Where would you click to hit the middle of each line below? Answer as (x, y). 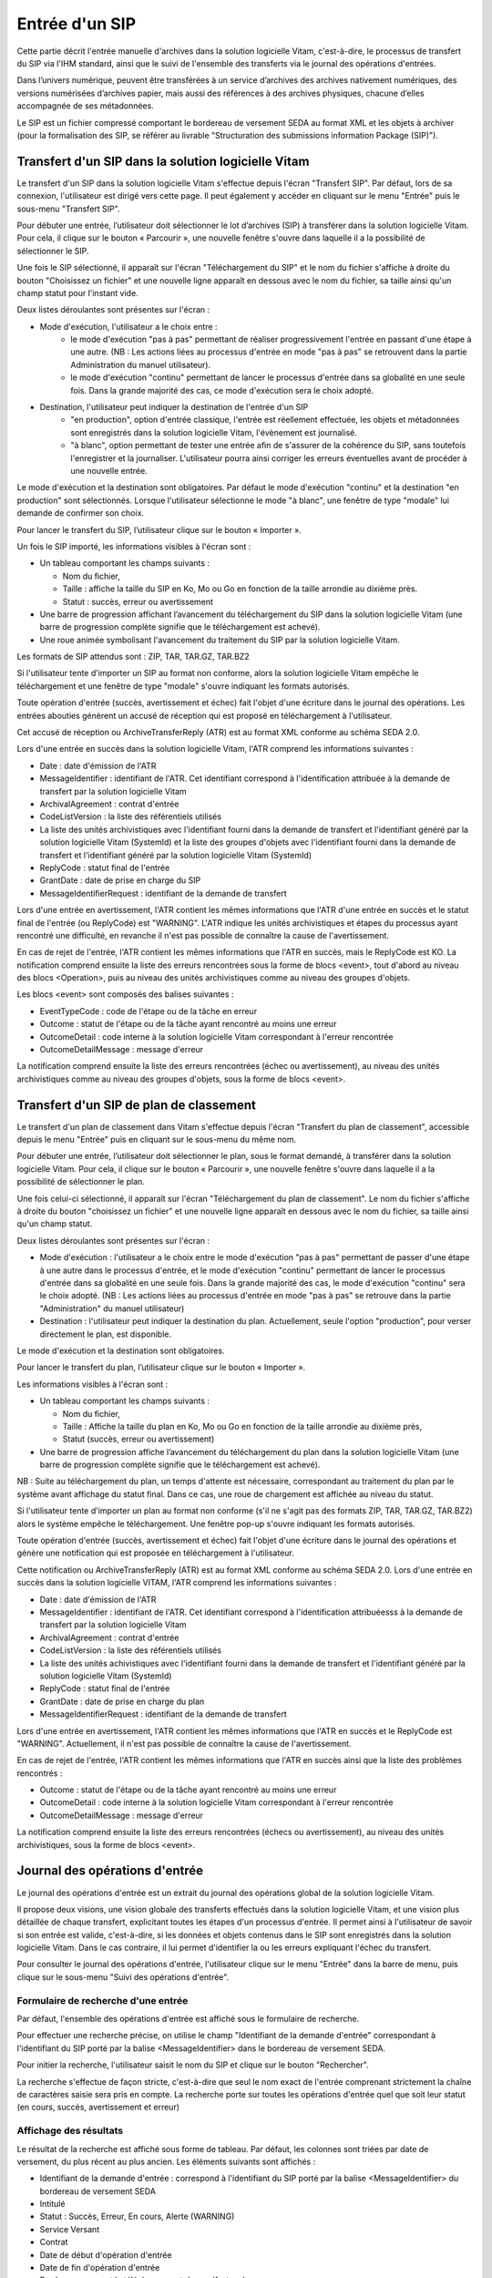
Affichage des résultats (70, 2130)
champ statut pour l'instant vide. (77, 292)
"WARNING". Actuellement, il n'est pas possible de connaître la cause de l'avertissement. (184, 1743)
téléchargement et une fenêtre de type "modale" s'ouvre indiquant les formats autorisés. (183, 686)
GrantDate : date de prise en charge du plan (122, 1701)
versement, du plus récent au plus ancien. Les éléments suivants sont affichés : (166, 2161)
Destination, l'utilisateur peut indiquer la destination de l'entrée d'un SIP (174, 407)
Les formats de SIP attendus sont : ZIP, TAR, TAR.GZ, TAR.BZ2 (133, 657)
